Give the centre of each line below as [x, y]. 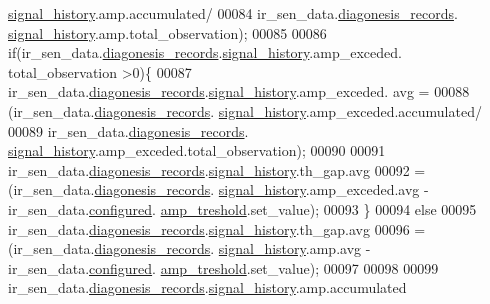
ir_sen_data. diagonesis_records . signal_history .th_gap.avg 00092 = [217, 169]
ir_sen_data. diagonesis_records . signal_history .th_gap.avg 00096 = [217, 228]
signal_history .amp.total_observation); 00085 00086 [167, 32]
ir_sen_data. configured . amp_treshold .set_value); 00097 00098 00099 [223, 267]
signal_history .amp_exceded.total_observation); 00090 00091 [197, 150]
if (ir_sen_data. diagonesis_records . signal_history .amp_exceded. [205, 52]
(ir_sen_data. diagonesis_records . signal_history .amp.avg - [189, 248]
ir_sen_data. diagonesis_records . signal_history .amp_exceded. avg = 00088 [239, 91]
